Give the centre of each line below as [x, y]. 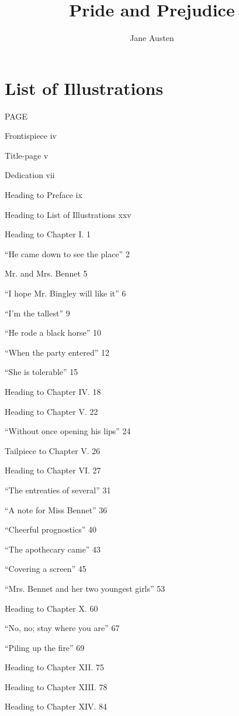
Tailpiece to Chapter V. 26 [53, 450]
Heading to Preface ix [44, 195]
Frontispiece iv [31, 136]
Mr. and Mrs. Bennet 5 [46, 273]
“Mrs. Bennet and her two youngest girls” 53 [85, 588]
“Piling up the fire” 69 [45, 647]
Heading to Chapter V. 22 [51, 411]
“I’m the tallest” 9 [37, 313]
